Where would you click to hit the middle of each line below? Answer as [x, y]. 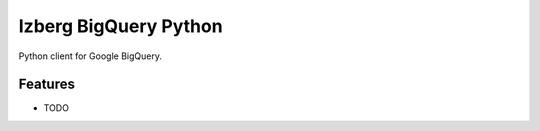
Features [46, 84]
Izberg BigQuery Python [121, 26]
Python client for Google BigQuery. [90, 56]
